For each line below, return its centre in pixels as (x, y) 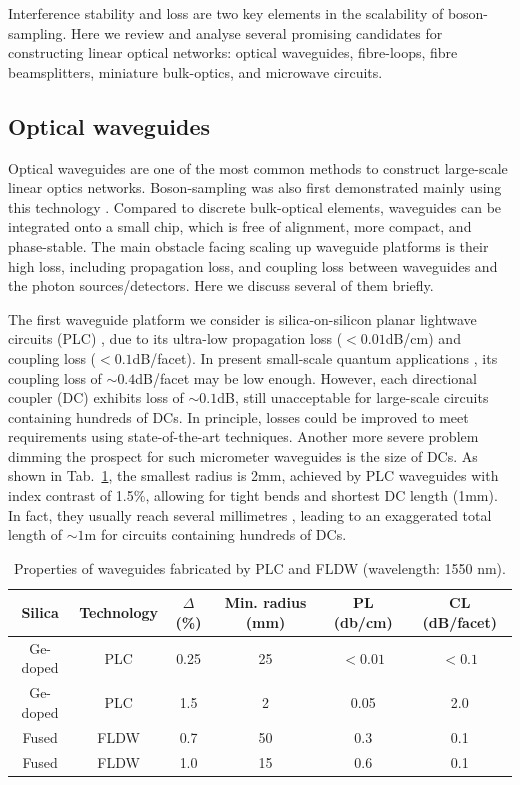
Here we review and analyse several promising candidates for (257, 32)
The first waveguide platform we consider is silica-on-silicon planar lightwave (242, 318)
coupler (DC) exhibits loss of (96, 397)
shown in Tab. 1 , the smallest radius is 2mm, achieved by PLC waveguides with (253, 475)
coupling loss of (55, 377)
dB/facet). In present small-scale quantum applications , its (315, 357)
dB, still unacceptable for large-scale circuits (353, 397)
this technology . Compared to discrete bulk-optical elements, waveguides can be (255, 206)
